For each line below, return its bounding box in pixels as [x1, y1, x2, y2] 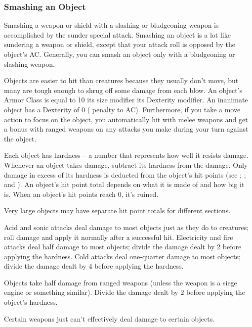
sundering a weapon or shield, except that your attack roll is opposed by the [4, 39, 235, 49]
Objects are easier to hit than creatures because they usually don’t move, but [4, 75, 239, 86]
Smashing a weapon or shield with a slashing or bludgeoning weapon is [4, 20, 219, 30]
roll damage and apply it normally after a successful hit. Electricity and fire [4, 232, 233, 242]
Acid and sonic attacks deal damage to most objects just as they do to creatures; [4, 222, 249, 232]
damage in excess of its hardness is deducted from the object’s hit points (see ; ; [4, 169, 246, 180]
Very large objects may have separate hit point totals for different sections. [4, 205, 231, 216]
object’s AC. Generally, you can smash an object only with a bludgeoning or [4, 49, 235, 59]
